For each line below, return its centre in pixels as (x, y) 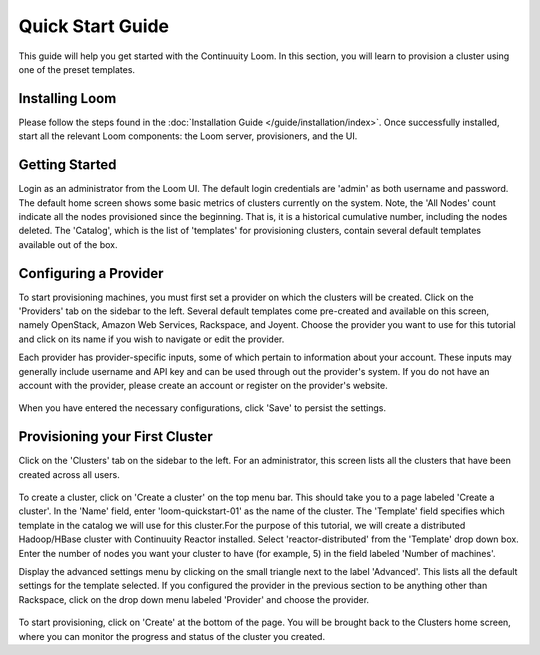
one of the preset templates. (76, 69)
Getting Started (67, 165)
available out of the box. (68, 244)
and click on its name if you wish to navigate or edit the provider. (151, 339)
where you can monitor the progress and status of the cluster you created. (171, 636)
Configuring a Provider (91, 273)
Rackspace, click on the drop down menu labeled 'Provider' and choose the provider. (194, 599)
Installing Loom (67, 98)
